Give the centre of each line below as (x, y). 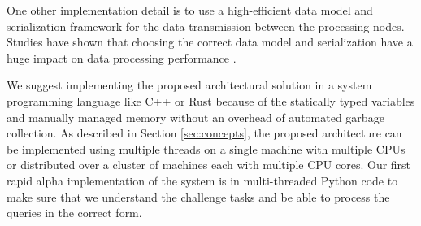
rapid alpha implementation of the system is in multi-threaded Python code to (202, 180)
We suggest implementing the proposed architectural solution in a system (189, 85)
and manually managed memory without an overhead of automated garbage (195, 117)
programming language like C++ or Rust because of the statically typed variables (211, 100)
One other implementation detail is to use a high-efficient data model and (190, 10)
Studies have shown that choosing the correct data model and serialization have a (210, 42)
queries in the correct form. (74, 213)
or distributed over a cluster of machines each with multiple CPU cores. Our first (209, 165)
